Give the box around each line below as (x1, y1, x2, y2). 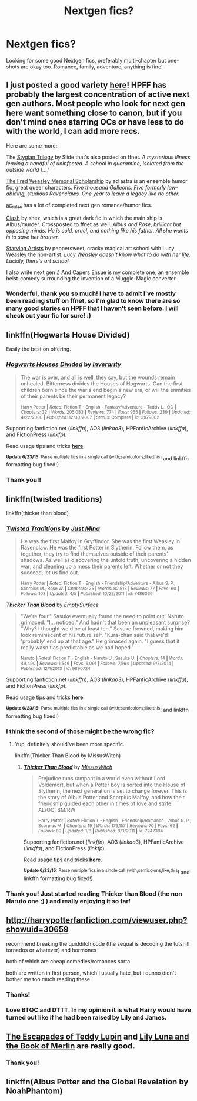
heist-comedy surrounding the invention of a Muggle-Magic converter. (6, 275, 178, 282)
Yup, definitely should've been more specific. (14, 741, 125, 748)
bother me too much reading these (6, 975, 91, 982)
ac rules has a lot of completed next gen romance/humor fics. (6, 201, 152, 210)
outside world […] (6, 166, 49, 173)
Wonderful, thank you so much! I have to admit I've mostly (6, 289, 176, 298)
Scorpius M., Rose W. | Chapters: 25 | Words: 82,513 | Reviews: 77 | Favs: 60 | (20, 586, 179, 592)
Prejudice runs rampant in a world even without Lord (38, 775, 166, 782)
